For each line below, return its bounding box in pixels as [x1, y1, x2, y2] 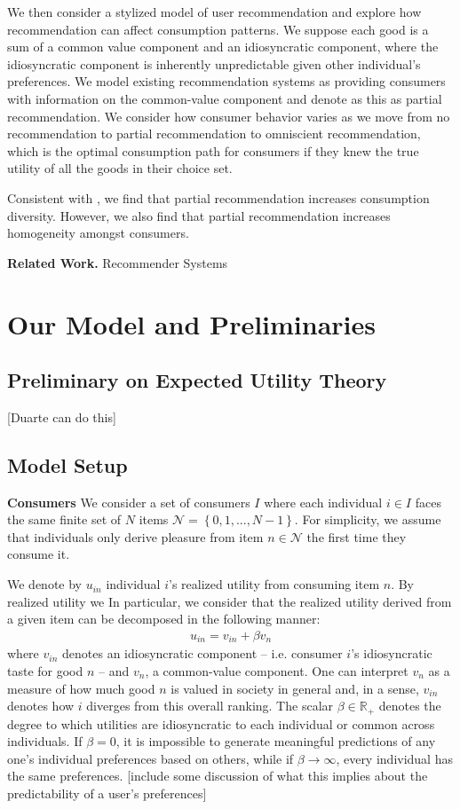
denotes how [7, 696, 75, 715]
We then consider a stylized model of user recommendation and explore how [7, 3, 422, 20]
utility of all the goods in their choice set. [7, 159, 233, 177]
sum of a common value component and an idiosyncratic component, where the [7, 37, 439, 56]
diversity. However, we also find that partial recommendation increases [7, 206, 391, 224]
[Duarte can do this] [7, 407, 116, 426]
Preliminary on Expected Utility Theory [7, 366, 387, 394]
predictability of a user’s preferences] [7, 783, 207, 802]
